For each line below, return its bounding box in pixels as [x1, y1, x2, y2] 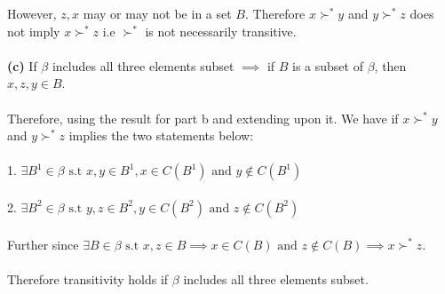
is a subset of [292, 56, 363, 75]
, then [374, 56, 407, 75]
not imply [7, 21, 60, 40]
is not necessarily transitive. [145, 21, 297, 40]
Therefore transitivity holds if [7, 269, 169, 288]
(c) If [7, 56, 37, 75]
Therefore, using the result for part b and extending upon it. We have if [7, 108, 399, 127]
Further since [7, 234, 79, 253]
